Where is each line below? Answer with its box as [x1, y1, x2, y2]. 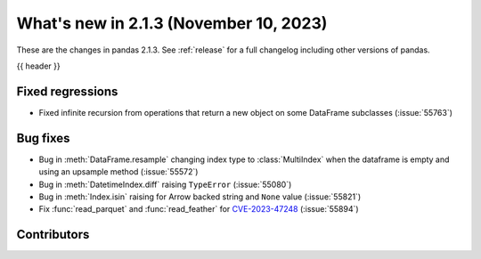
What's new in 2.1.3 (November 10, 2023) [16, 13, 328, 33]
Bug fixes [16, 130, 70, 146]
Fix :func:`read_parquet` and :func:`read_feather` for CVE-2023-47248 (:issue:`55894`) [38, 204, 360, 214]
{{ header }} [16, 61, 61, 71]
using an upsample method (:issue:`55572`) [38, 166, 199, 177]
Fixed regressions [16, 84, 118, 99]
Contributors [16, 227, 90, 242]
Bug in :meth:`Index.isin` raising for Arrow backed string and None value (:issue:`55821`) [38, 191, 361, 202]
